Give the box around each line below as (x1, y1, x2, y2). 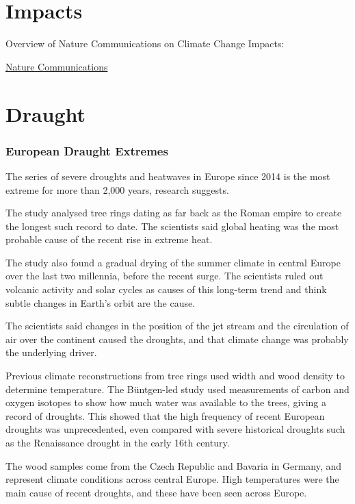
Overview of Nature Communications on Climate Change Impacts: (5, 36, 285, 51)
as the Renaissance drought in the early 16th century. (5, 436, 230, 449)
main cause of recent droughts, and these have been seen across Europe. (5, 485, 307, 499)
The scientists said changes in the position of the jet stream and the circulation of (5, 318, 349, 333)
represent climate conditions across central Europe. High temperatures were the (5, 472, 339, 486)
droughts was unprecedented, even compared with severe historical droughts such (5, 422, 345, 436)
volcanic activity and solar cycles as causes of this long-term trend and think (5, 282, 327, 297)
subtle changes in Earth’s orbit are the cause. (5, 295, 196, 310)
